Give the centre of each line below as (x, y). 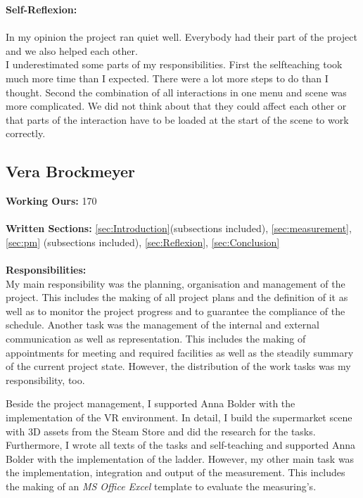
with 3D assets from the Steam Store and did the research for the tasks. (161, 431)
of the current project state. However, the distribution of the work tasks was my (178, 366)
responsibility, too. (45, 379)
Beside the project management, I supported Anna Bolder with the (151, 403)
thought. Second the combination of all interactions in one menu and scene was (176, 92)
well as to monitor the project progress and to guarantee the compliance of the (176, 311)
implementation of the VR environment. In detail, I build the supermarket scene (179, 417)
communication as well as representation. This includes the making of (156, 339)
